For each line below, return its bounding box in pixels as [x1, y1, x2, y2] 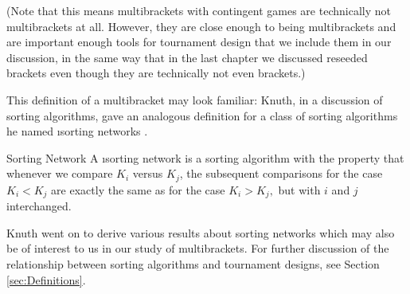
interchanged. [6, 198, 72, 214]
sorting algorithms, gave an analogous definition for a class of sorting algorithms [6, 107, 398, 123]
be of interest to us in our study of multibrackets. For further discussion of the [6, 240, 389, 257]
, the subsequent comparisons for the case [179, 165, 383, 182]
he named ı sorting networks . [6, 123, 148, 139]
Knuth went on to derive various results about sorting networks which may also [6, 224, 395, 241]
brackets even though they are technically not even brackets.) [6, 65, 306, 81]
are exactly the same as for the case [51, 181, 225, 198]
